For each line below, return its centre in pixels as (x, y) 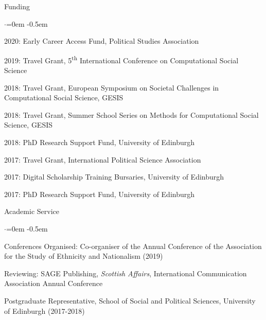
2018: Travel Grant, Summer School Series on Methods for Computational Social (131, 114)
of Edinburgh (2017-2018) (45, 310)
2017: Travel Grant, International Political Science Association (103, 159)
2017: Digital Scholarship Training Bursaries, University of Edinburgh (114, 177)
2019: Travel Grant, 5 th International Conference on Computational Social (121, 59)
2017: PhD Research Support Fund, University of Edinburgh (100, 194)
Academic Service (32, 211)
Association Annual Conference (54, 283)
